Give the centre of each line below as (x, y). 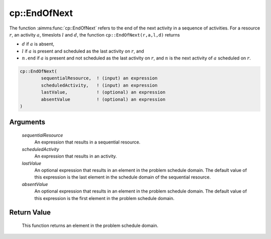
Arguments (27, 122)
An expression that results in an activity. (76, 156)
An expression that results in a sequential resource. (87, 142)
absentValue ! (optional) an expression (103, 99)
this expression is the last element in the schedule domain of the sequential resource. (122, 177)
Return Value (30, 212)
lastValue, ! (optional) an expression (103, 92)
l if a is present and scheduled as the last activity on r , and (83, 51)
